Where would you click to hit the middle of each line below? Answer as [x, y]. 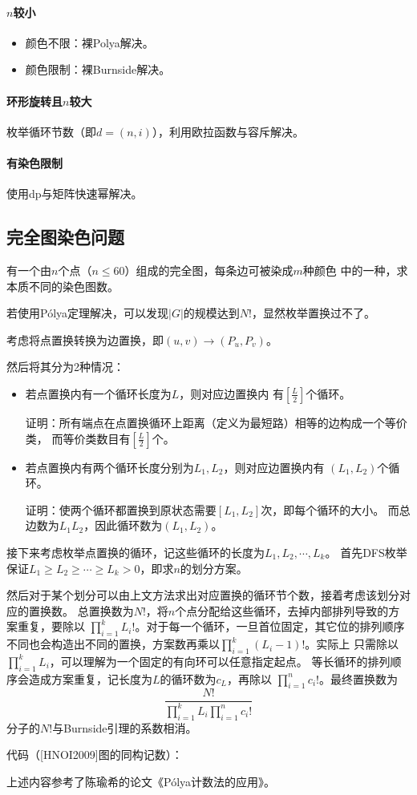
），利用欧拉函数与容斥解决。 [228, 131]
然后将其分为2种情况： [65, 367]
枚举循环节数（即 [51, 131]
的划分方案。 [214, 568]
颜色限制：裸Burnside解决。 [98, 69]
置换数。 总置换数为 [81, 610]
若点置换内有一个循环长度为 [98, 393]
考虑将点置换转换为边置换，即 [85, 339]
